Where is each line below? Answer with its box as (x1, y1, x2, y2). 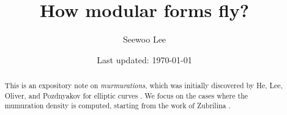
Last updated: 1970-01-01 (97, 53, 192, 66)
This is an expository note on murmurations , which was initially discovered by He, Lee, (4, 80, 283, 91)
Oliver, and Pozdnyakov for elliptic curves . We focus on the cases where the (4, 90, 248, 100)
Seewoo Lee (122, 33, 166, 46)
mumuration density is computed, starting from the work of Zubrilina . (4, 100, 231, 111)
